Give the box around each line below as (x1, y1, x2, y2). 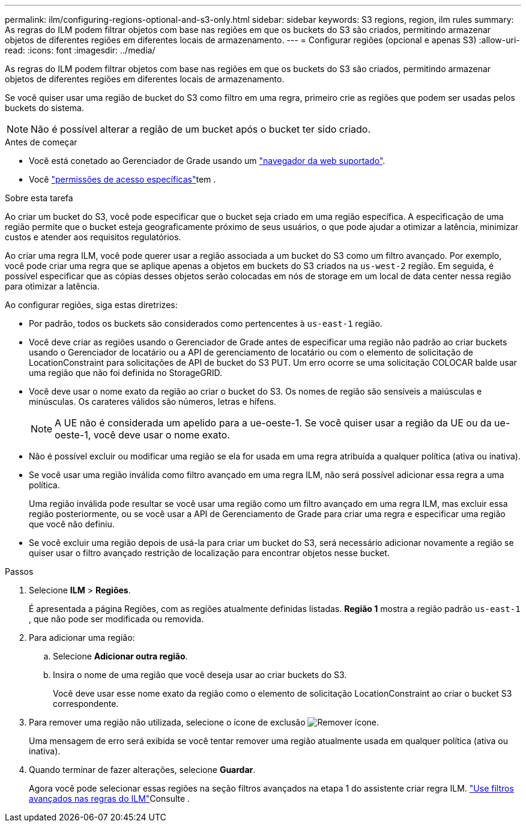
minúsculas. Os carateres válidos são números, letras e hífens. (29, 396, 276, 407)
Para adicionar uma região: (29, 632, 135, 643)
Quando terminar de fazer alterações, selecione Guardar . (29, 765, 256, 775)
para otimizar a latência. (5, 281, 100, 291)
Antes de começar (5, 137, 77, 147)
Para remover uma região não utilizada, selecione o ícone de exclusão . (29, 717, 379, 727)
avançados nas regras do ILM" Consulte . (29, 793, 190, 804)
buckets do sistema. (5, 103, 84, 113)
